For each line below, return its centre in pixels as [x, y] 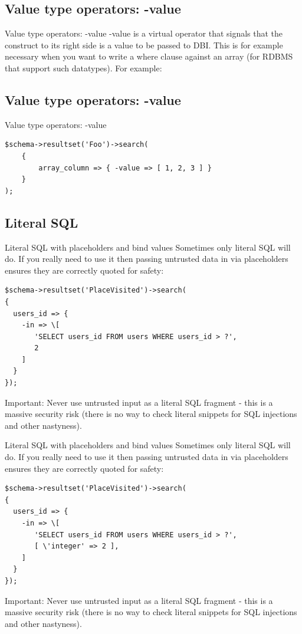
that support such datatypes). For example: [83, 68]
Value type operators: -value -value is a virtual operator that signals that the [144, 33]
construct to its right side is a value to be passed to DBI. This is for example [144, 45]
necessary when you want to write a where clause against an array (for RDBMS [149, 56]
